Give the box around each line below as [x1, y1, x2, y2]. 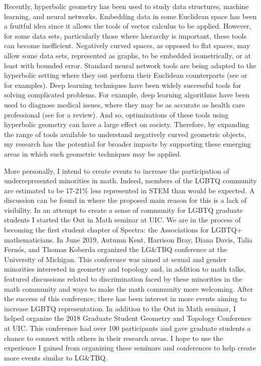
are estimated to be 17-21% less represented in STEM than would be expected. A [4, 185, 255, 195]
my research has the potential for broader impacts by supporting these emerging [4, 139, 251, 149]
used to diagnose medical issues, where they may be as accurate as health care [4, 99, 245, 109]
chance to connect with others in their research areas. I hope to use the [4, 332, 223, 343]
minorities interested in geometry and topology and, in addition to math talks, [4, 264, 246, 274]
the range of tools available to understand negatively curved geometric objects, [4, 129, 246, 139]
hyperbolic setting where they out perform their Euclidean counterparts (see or [4, 70, 247, 80]
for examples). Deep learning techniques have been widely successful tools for [4, 79, 241, 90]
